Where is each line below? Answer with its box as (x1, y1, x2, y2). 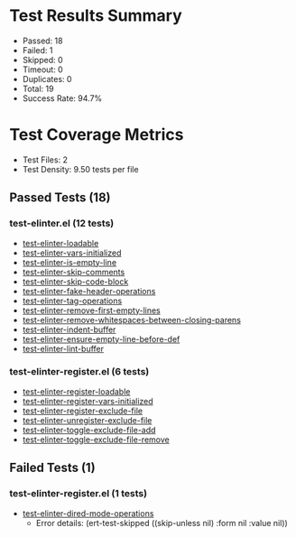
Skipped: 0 (22, 54, 63, 65)
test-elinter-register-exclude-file (22, 405, 143, 416)
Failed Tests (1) (9, 460, 97, 476)
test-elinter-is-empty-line (22, 256, 117, 267)
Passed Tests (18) (9, 190, 111, 206)
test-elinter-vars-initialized (22, 247, 122, 258)
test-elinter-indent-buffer (22, 324, 116, 335)
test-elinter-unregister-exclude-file (22, 414, 153, 425)
